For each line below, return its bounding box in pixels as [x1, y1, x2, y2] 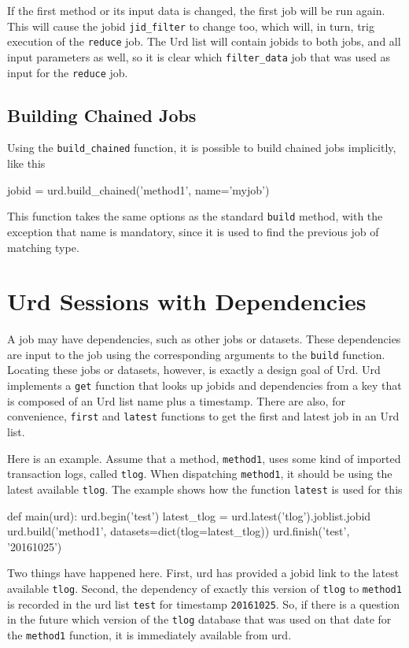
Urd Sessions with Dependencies [7, 285, 367, 317]
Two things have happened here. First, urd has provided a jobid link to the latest [7, 565, 400, 581]
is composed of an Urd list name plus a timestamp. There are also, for [7, 392, 345, 409]
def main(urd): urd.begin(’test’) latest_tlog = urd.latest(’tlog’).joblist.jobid [7, 507, 371, 524]
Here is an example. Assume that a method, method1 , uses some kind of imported [7, 450, 401, 466]
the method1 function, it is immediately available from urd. [7, 626, 292, 642]
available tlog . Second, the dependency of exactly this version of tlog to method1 [7, 579, 402, 596]
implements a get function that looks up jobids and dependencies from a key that [7, 377, 402, 394]
